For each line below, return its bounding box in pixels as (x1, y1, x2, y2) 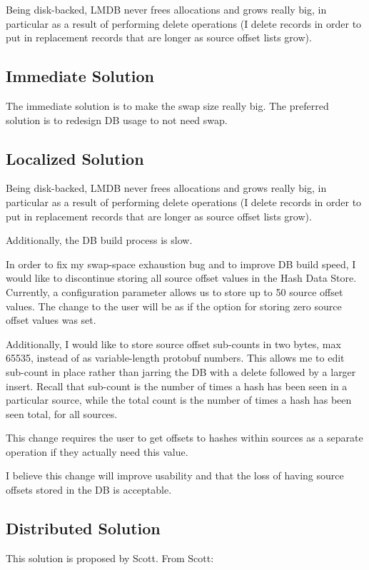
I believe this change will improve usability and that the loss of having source (6, 468, 344, 483)
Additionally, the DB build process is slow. (6, 233, 193, 248)
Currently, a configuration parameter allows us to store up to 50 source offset (6, 284, 343, 299)
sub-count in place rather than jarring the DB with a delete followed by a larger (6, 364, 356, 379)
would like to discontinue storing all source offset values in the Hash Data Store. (6, 270, 357, 285)
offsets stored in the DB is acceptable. (6, 482, 172, 497)
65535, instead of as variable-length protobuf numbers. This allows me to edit (6, 350, 345, 365)
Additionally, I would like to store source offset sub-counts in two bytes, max (6, 336, 341, 351)
